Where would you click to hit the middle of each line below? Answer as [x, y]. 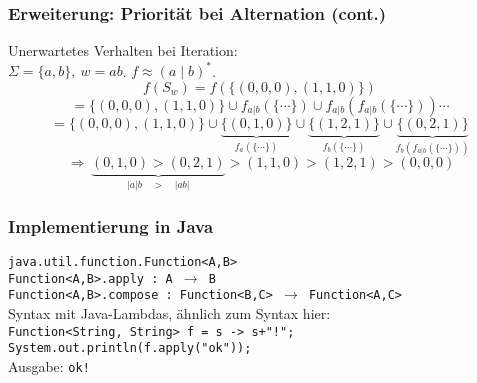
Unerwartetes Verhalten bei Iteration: [123, 50]
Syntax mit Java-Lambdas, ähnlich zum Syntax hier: [169, 312]
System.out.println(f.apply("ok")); [130, 348]
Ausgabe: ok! [49, 365]
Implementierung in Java [111, 225]
